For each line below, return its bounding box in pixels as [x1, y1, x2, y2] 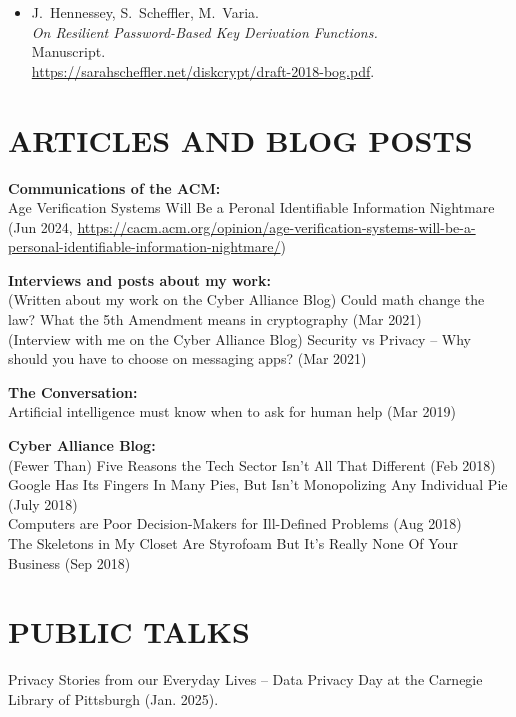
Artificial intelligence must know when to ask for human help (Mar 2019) [8, 401, 456, 422]
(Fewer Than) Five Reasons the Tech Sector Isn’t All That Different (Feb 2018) [8, 454, 496, 475]
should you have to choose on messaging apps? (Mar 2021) [8, 348, 367, 369]
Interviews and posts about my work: [8, 269, 271, 290]
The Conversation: [8, 381, 138, 402]
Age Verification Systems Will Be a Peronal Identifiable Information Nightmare [8, 197, 495, 218]
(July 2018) [8, 493, 78, 514]
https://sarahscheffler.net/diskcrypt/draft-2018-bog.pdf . [31, 60, 375, 81]
